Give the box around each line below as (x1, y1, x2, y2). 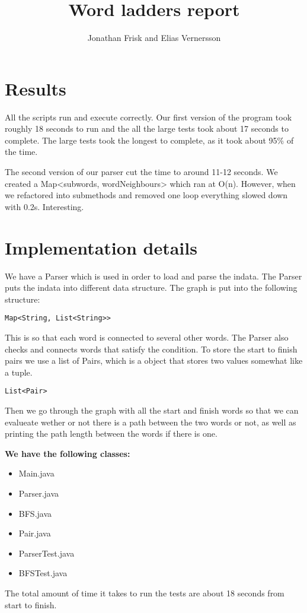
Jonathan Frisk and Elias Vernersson (87, 31, 221, 44)
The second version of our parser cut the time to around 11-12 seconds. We (5, 166, 278, 178)
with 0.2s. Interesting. (5, 200, 84, 212)
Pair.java (18, 527, 51, 539)
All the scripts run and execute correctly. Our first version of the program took (5, 110, 292, 123)
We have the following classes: (5, 447, 130, 459)
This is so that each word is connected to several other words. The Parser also (5, 331, 289, 343)
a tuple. (5, 366, 33, 378)
